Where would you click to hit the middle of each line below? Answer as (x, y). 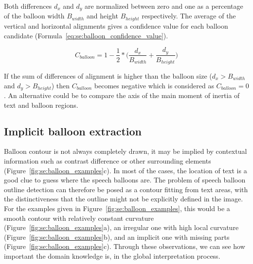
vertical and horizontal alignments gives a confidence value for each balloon (116, 25)
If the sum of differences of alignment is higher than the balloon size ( (108, 76)
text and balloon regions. (41, 105)
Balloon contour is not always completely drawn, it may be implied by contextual (126, 151)
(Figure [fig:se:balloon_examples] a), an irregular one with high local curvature (121, 227)
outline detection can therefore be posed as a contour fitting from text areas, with (126, 189)
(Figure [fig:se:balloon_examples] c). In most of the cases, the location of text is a (126, 170)
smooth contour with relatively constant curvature (79, 218)
